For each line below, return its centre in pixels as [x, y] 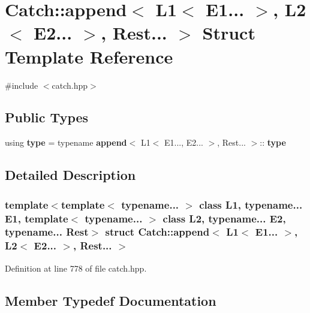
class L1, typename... [251, 204]
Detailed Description [70, 175]
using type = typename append [66, 142]
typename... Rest [47, 232]
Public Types [47, 117]
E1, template [37, 218]
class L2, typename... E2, [224, 218]
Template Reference [89, 56]
